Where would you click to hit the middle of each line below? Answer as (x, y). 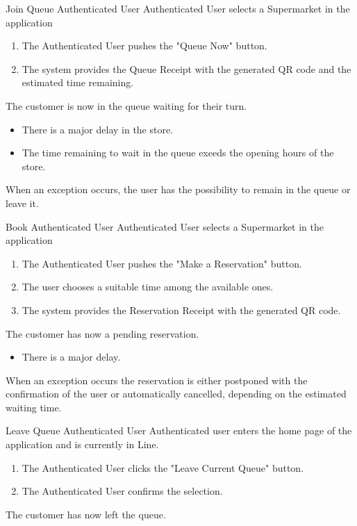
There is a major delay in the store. (98, 129)
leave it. (22, 203)
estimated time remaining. (78, 82)
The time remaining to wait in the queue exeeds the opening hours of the (178, 153)
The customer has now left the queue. (86, 514)
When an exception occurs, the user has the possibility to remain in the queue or (178, 189)
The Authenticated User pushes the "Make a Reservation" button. (162, 263)
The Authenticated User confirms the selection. (122, 491)
